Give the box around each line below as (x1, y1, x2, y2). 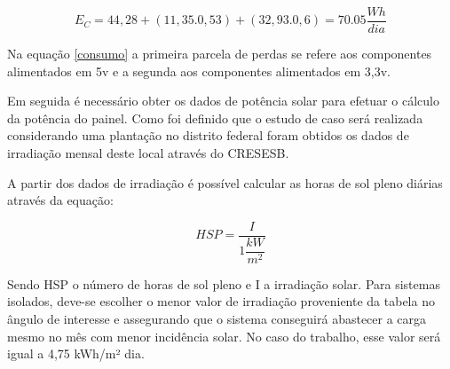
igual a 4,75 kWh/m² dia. (7, 344, 145, 363)
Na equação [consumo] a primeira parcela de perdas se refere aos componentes (7, 44, 432, 63)
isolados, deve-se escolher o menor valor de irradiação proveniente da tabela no (7, 292, 435, 310)
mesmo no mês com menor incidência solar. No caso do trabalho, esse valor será (7, 326, 441, 345)
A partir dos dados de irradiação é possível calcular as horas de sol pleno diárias (7, 173, 443, 192)
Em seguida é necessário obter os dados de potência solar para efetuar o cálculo (7, 91, 439, 110)
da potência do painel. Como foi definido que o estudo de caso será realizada (7, 108, 423, 127)
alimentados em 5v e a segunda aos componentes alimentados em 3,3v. (7, 61, 391, 80)
